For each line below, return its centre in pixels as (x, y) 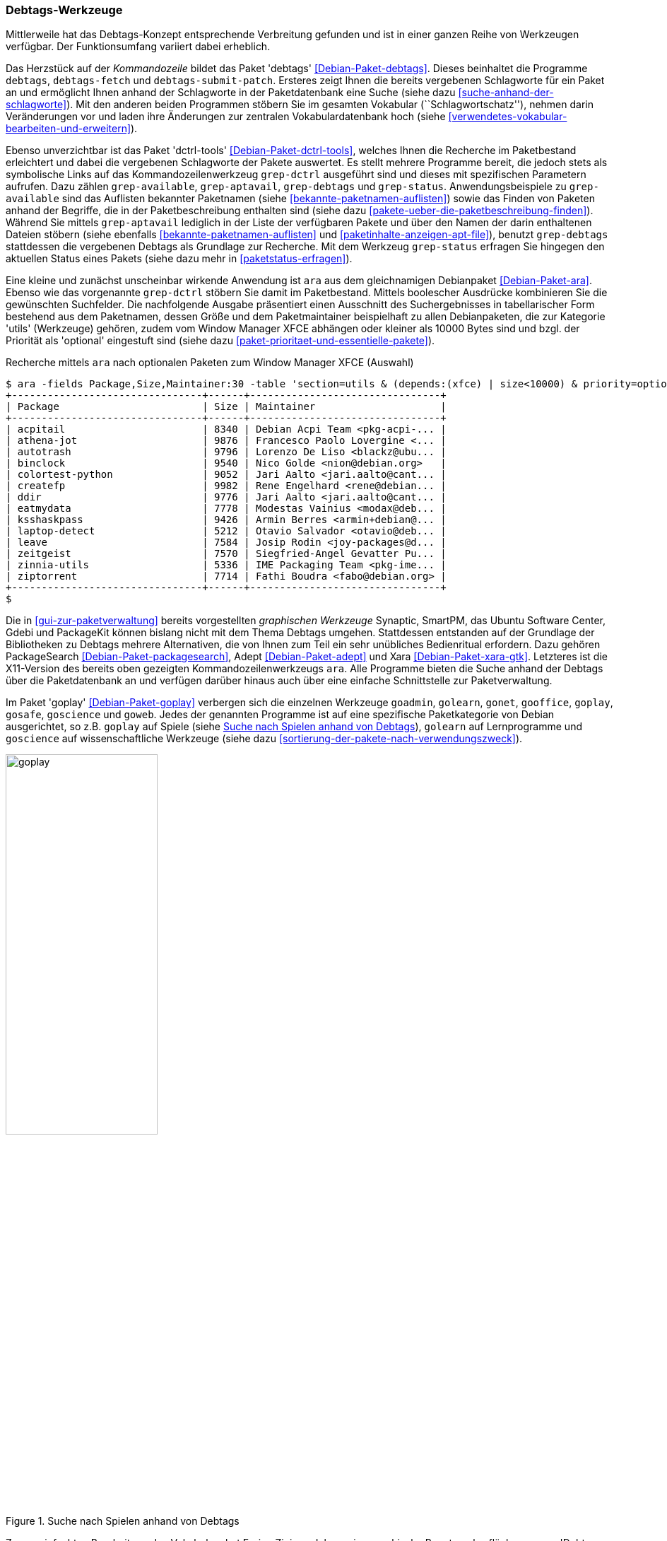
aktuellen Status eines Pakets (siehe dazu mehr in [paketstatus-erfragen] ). (179, 259)
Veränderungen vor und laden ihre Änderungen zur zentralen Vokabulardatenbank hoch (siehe (226, 117)
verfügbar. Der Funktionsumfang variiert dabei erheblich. (138, 47)
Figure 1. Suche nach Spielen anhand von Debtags (123, 1521)
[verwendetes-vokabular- (508, 117)
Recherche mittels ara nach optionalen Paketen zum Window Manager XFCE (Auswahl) (210, 363)
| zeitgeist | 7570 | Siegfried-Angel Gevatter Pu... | (226, 554)
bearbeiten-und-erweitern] (69, 129)
